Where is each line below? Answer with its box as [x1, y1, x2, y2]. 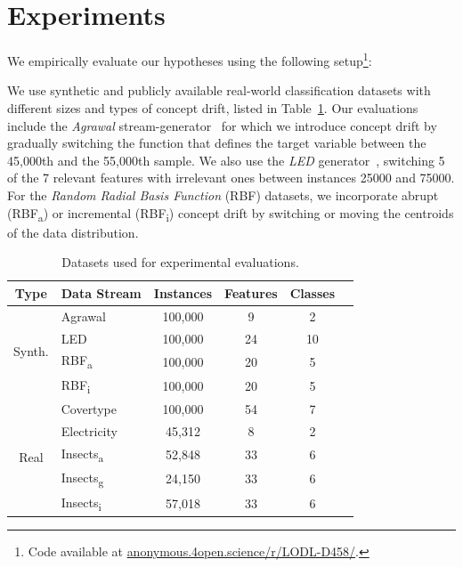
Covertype [61, 400, 117, 418]
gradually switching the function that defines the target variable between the [7, 134, 426, 152]
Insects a [61, 443, 104, 465]
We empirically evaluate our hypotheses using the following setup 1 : [7, 49, 372, 69]
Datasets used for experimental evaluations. [61, 253, 299, 271]
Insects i [61, 492, 102, 514]
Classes [289, 283, 336, 302]
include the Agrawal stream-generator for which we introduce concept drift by [7, 116, 437, 134]
